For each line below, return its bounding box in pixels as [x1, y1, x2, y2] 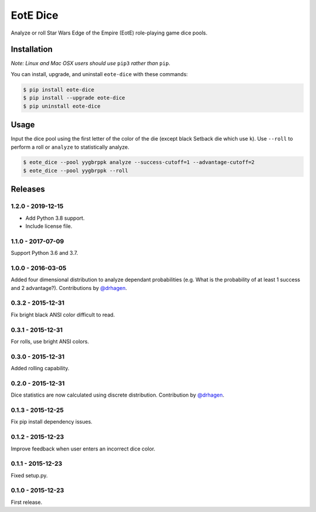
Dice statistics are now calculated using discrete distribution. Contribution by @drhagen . [11, 391, 225, 398]
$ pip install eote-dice [23, 86, 95, 93]
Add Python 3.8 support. [25, 214, 85, 221]
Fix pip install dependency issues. [11, 418, 93, 425]
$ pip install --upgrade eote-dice [23, 94, 125, 101]
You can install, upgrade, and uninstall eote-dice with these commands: [11, 70, 188, 77]
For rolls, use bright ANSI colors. [11, 337, 90, 345]
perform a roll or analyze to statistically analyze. [11, 144, 130, 151]
